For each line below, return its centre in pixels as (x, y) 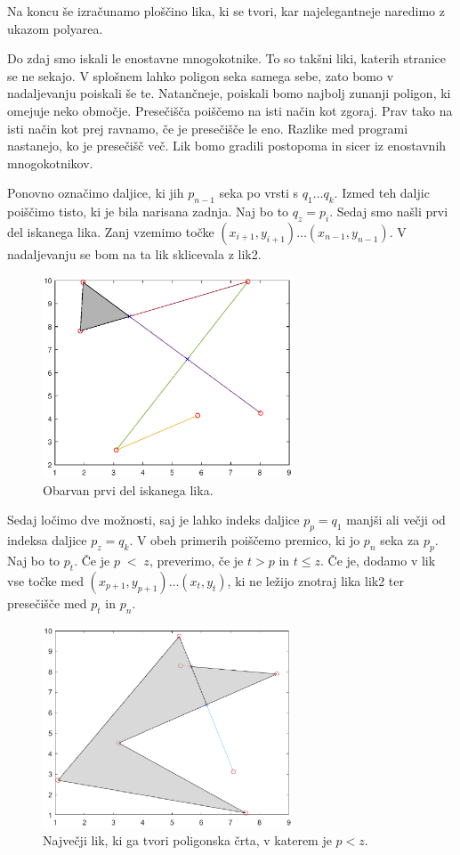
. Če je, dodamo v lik (378, 561)
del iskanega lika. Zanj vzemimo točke (111, 231)
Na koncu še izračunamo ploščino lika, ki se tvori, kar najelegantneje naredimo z (226, 11)
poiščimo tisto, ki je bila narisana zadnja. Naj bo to (148, 212)
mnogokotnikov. (50, 163)
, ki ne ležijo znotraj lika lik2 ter (316, 580)
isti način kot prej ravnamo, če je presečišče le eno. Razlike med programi (208, 128)
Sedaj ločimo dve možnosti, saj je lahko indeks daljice (153, 520)
